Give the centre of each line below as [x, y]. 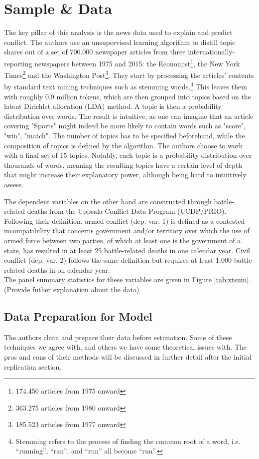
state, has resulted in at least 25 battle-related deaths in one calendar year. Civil [127, 250]
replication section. [33, 366]
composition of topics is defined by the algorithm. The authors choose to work [123, 145]
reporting [18, 63]
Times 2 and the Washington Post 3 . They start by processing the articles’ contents [129, 74]
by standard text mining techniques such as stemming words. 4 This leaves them [126, 86]
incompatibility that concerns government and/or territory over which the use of [127, 230]
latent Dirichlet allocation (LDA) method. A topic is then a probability [113, 106]
